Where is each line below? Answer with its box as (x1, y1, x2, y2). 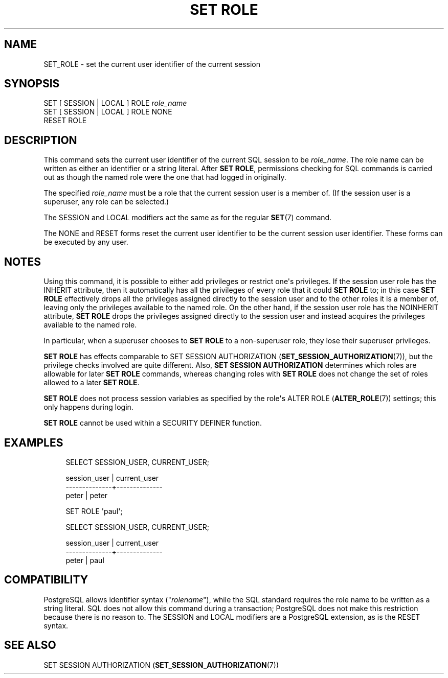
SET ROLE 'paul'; (65, 506, 123, 516)
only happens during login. (43, 403, 133, 412)
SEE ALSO (4, 639, 56, 652)
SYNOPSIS (4, 77, 60, 90)
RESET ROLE (43, 116, 87, 125)
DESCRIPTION (4, 133, 77, 147)
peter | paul (65, 555, 104, 565)
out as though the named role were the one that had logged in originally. (43, 173, 286, 182)
